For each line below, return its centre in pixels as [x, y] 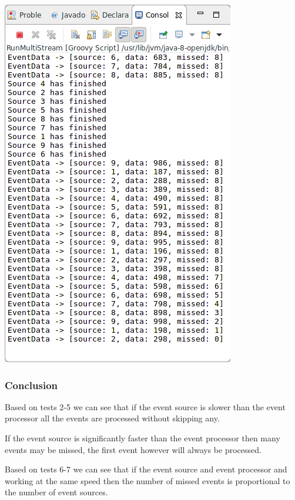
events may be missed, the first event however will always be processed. [133, 449]
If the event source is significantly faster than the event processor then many [143, 438]
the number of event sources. [56, 492]
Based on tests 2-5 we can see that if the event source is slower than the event [145, 406]
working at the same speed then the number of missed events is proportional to [147, 480]
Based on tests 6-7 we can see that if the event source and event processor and [146, 469]
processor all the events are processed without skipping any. [112, 418]
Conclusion [31, 385]
